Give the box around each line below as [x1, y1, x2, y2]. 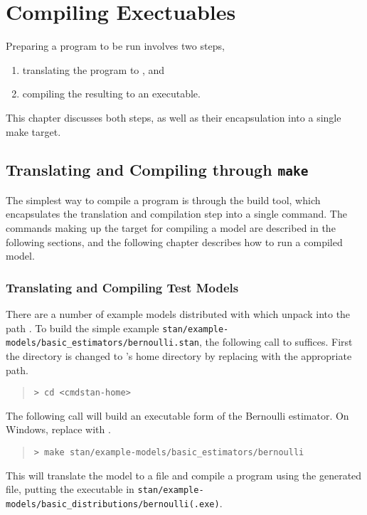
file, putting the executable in [6, 482, 134, 497]
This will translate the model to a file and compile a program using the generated [6, 467, 362, 482]
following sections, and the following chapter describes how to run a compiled [6, 234, 343, 249]
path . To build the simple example [6, 320, 159, 335]
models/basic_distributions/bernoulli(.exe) [6, 499, 220, 509]
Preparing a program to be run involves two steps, [6, 38, 225, 53]
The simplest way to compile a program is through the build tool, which [6, 192, 321, 207]
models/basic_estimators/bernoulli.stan [6, 338, 200, 349]
